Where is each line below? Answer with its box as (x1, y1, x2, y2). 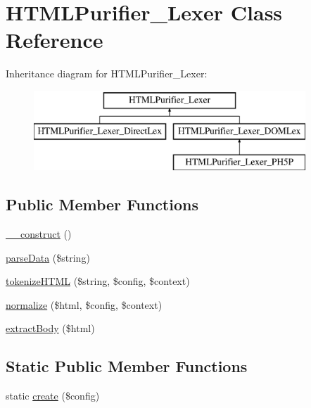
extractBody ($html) (6, 321, 95, 336)
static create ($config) (6, 388, 100, 403)
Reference (6, 25, 103, 54)
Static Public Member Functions (6, 355, 248, 377)
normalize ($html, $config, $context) (6, 297, 163, 312)
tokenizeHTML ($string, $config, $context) (6, 274, 190, 288)
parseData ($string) (6, 250, 90, 264)
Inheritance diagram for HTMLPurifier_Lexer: (6, 66, 208, 81)
